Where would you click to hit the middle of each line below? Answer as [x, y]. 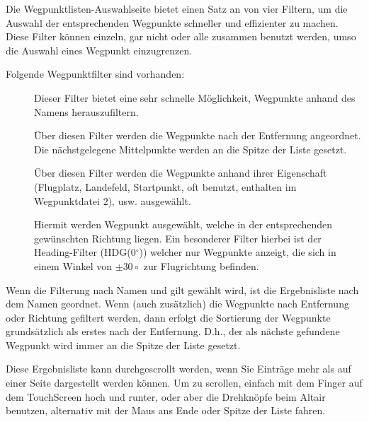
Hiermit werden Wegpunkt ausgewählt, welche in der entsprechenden [183, 224]
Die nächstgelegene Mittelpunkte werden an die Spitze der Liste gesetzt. [191, 149]
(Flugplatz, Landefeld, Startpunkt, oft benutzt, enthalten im [165, 186]
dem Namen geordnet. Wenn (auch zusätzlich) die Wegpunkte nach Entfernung [177, 304]
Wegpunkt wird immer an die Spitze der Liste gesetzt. [123, 345]
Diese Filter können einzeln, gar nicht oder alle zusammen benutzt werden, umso [181, 36]
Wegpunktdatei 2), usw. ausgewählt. [113, 200]
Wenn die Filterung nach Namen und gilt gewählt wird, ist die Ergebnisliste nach [182, 289]
